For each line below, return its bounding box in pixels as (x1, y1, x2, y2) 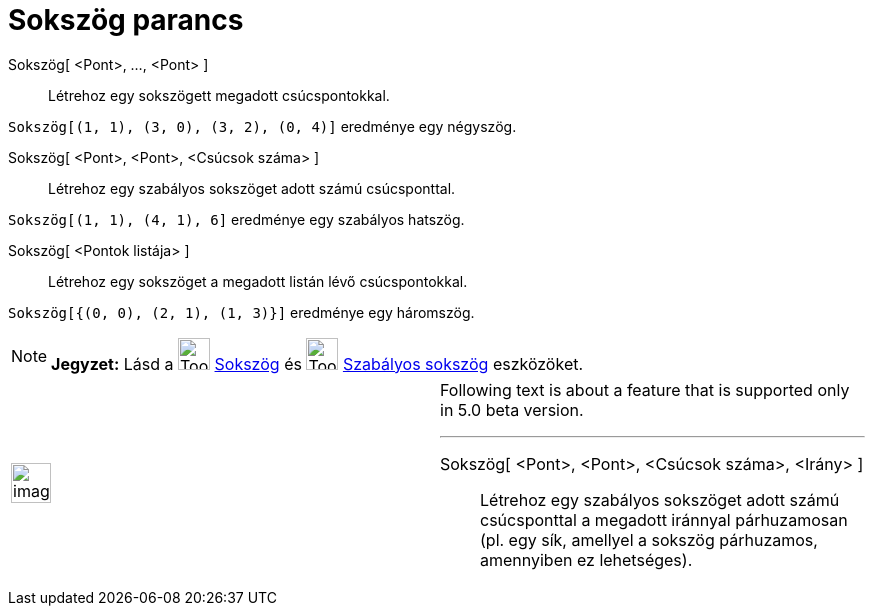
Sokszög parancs (8, 3, 244, 37)
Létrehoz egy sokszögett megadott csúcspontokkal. (48, 86, 390, 104)
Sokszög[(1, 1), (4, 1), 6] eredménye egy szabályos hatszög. (8, 210, 465, 228)
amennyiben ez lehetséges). (480, 549, 693, 570)
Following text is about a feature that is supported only (440, 379, 850, 400)
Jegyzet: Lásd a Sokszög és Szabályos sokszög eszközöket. (51, 353, 584, 374)
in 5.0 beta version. (440, 399, 584, 420)
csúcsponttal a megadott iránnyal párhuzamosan (480, 509, 848, 530)
